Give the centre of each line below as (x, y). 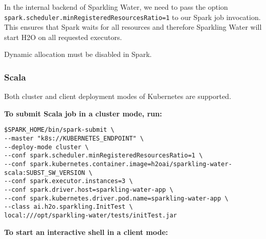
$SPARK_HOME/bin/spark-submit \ (59, 130)
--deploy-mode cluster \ (46, 147)
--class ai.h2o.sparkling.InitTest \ (69, 207)
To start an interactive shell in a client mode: (86, 232)
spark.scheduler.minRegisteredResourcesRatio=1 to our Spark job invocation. (132, 17)
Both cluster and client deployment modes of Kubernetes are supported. (118, 96)
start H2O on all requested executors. (63, 37)
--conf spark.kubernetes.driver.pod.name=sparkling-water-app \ (116, 198)
